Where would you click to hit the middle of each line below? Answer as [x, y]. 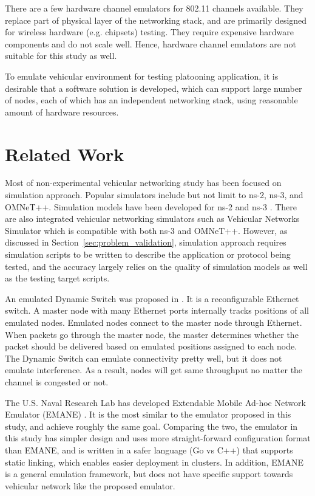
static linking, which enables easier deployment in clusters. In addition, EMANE [154, 462]
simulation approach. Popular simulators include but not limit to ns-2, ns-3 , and [154, 195]
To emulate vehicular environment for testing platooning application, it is [142, 76]
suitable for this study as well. [61, 56]
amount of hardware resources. [62, 112]
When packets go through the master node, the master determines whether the [152, 334]
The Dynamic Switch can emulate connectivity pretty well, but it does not [144, 358]
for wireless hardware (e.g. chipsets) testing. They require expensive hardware [149, 32]
